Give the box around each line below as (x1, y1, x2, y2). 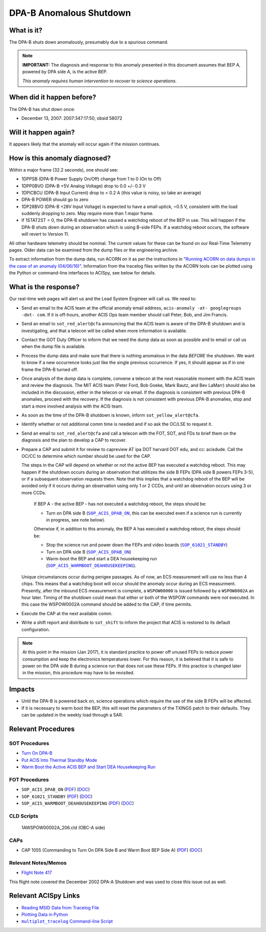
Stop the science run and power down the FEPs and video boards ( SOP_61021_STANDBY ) (46, 542, 228, 548)
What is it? (9, 26, 43, 35)
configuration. (21, 626, 50, 632)
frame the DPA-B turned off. (21, 366, 78, 372)
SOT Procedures (9, 740, 49, 747)
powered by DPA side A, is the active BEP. (22, 69, 108, 75)
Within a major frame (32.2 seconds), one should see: (9, 167, 119, 173)
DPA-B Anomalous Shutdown (9, 7, 131, 18)
